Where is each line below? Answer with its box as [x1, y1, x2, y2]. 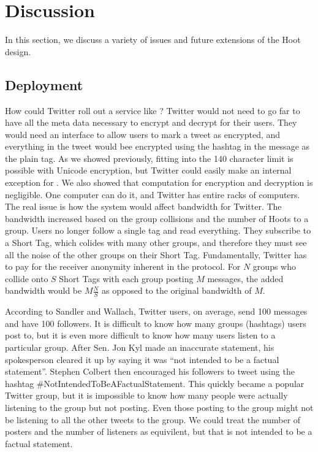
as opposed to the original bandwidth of [102, 284, 252, 297]
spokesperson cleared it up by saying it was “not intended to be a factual [5, 353, 279, 366]
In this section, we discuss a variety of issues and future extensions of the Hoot [5, 33, 301, 46]
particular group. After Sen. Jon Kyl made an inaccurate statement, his [5, 341, 274, 354]
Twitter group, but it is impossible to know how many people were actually [5, 389, 288, 402]
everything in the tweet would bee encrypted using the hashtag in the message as [5, 140, 310, 153]
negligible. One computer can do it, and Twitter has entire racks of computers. [5, 188, 300, 201]
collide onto [5, 272, 48, 285]
